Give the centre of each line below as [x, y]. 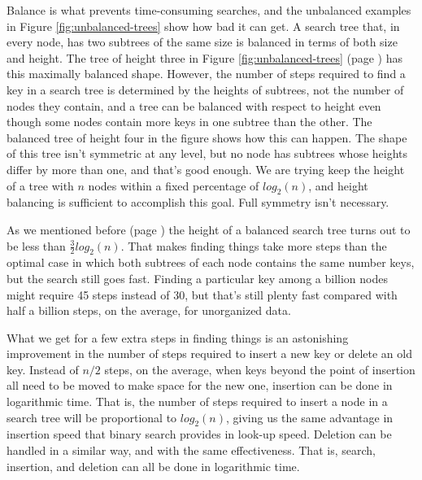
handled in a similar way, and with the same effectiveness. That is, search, [191, 450]
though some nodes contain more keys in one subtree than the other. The [189, 122]
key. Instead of [43, 369]
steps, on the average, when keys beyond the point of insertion [260, 369]
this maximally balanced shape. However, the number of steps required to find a [206, 74]
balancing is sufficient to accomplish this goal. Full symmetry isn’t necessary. [198, 202]
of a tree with [40, 185]
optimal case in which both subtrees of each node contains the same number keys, [211, 262]
